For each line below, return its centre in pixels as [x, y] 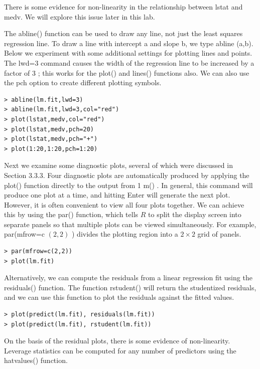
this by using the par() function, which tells [71, 214]
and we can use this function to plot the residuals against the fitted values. [119, 297]
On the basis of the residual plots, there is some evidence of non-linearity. [117, 341]
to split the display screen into [195, 214]
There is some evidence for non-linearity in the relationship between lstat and [123, 7]
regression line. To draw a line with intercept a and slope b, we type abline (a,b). [129, 43]
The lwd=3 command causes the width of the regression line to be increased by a [129, 62]
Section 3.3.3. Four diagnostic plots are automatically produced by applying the [127, 175]
